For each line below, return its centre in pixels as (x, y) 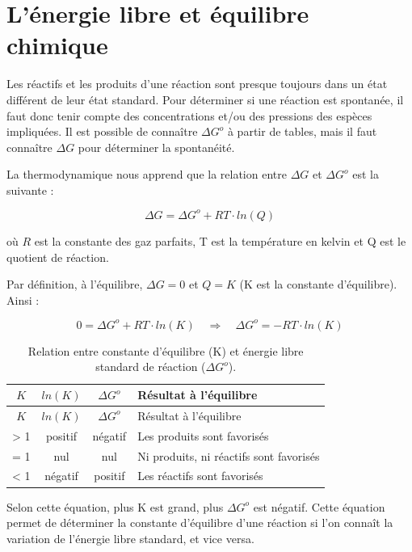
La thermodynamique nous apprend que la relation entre (147, 174)
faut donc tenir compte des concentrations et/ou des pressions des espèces (189, 115)
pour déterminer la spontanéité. (156, 147)
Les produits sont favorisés (203, 435)
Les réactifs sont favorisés (200, 476)
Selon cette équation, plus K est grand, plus (115, 506)
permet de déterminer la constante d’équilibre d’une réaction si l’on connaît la (200, 523)
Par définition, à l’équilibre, (75, 284)
